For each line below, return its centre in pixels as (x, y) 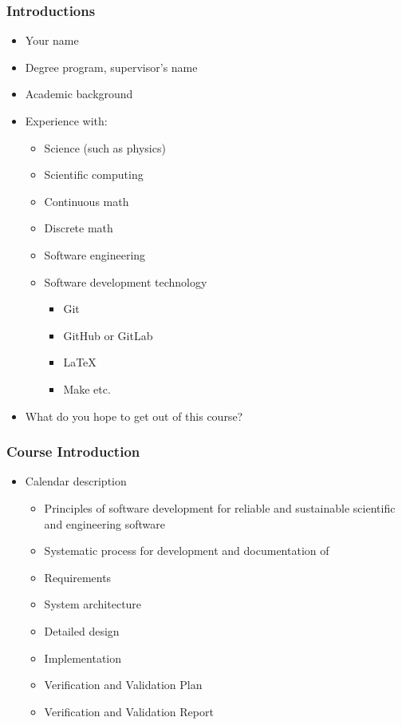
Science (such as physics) (105, 147)
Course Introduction (73, 452)
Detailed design (82, 630)
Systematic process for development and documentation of (187, 551)
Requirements (78, 577)
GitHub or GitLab (108, 335)
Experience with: (66, 121)
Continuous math (87, 201)
